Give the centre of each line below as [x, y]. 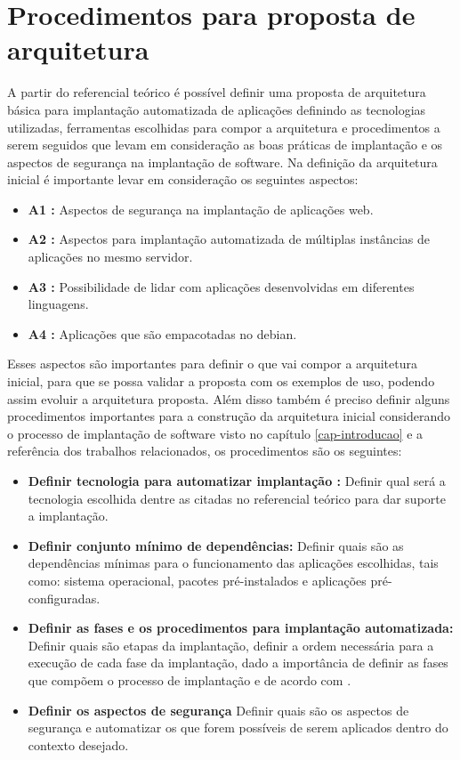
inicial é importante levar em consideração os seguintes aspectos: [183, 179]
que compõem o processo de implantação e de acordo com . [190, 679]
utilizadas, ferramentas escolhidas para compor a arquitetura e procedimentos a [224, 127]
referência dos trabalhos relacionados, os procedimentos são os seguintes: [205, 451]
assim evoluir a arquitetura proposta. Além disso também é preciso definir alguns [229, 398]
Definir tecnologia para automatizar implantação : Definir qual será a [237, 481]
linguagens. [58, 304]
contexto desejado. [78, 744]
